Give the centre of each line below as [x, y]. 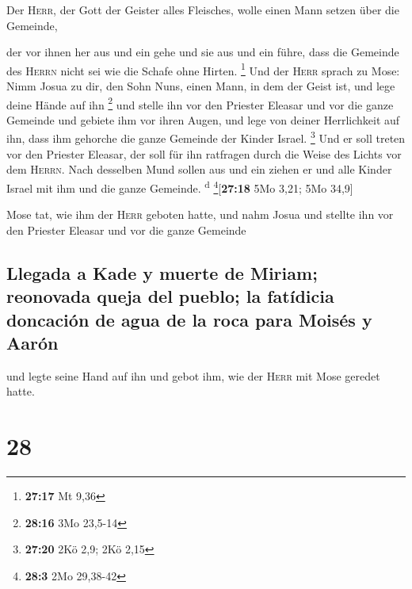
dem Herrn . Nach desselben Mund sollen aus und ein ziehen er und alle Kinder [199, 169]
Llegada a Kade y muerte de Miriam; [162, 272]
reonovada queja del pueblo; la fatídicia [170, 296]
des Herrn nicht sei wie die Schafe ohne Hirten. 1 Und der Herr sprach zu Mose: [203, 69]
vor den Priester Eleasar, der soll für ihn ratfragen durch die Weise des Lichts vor [204, 153]
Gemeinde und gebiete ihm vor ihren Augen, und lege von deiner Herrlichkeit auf [203, 119]
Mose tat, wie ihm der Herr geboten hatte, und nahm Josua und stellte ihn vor [200, 214]
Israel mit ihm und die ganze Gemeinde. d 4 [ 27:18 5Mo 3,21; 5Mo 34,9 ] [180, 186]
